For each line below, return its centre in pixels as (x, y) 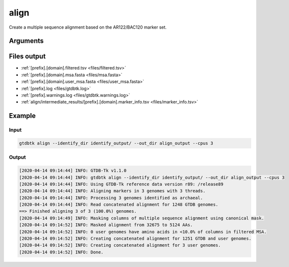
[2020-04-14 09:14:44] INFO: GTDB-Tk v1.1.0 (73, 171)
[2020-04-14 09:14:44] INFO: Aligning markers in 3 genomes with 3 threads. (112, 191)
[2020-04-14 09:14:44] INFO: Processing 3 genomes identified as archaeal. (111, 198)
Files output (27, 57)
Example (22, 116)
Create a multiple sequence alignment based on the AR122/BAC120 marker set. (88, 27)
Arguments (26, 41)
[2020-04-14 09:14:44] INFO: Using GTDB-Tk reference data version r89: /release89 (121, 184)
